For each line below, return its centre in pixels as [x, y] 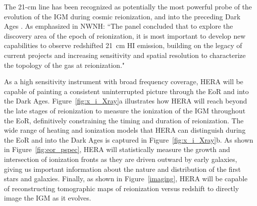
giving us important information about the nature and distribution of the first [123, 169]
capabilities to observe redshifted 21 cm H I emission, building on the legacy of [123, 45]
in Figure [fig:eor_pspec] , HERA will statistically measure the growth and [117, 149]
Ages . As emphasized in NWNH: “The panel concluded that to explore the [119, 26]
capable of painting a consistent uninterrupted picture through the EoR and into [127, 91]
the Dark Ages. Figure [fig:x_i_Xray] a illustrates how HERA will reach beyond [126, 101]
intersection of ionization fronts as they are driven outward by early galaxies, [121, 159]
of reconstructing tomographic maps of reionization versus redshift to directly [122, 188]
